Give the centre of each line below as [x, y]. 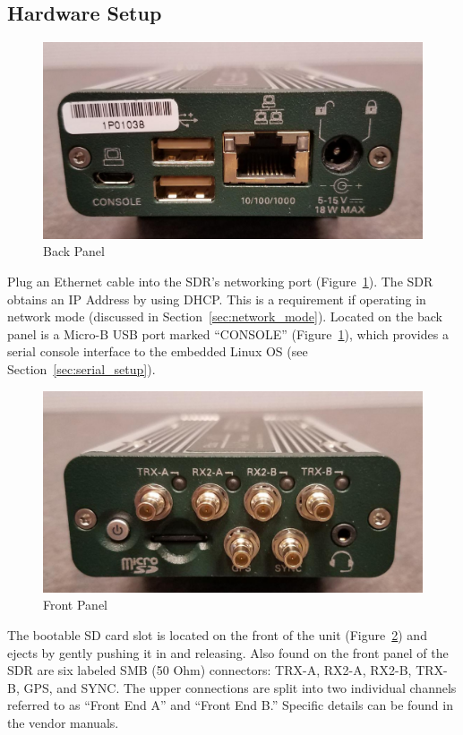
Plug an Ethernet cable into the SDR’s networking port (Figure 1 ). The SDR [220, 282]
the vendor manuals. [63, 723]
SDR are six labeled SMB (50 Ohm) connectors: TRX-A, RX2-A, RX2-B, [210, 670]
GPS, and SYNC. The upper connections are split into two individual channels [240, 687]
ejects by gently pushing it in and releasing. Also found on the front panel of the [228, 652]
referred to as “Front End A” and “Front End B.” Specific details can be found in [230, 705]
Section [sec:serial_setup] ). [81, 369]
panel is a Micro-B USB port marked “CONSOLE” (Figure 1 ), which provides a [228, 333]
